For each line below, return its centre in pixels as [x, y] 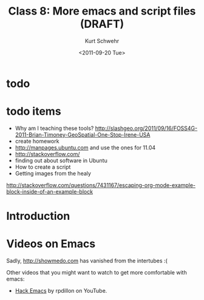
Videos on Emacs [51, 244]
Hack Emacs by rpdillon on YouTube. [61, 291]
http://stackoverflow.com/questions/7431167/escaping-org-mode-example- [101, 185]
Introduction [38, 216]
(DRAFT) [102, 24]
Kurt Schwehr [102, 41]
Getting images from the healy [53, 173]
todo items [34, 111]
